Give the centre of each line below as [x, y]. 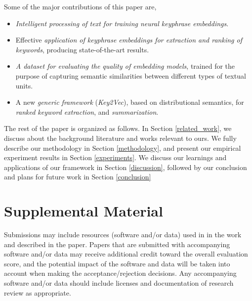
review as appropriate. [38, 292]
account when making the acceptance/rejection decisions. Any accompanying [120, 273]
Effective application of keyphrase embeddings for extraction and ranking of [129, 40]
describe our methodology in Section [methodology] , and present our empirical [123, 148]
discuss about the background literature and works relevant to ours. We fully [120, 138]
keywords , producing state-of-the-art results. [82, 49]
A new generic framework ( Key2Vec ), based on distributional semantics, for [130, 102]
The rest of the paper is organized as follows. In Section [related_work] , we [118, 128]
